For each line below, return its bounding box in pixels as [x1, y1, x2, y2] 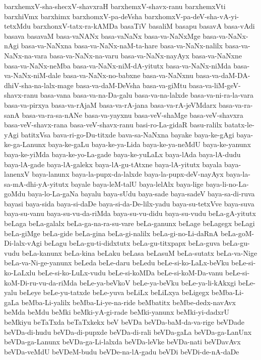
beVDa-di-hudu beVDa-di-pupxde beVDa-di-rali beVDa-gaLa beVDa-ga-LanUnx [4, 326, 252, 337]
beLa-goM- [220, 228, 254, 238]
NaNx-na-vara [4, 50, 47, 60]
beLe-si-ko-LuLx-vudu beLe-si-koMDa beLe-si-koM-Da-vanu [37, 267, 223, 278]
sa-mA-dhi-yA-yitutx [4, 178, 69, 189]
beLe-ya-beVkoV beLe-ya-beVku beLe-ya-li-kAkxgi [79, 277, 236, 287]
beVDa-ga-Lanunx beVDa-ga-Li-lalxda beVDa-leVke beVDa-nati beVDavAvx [4, 336, 241, 347]
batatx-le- [224, 119, 254, 130]
